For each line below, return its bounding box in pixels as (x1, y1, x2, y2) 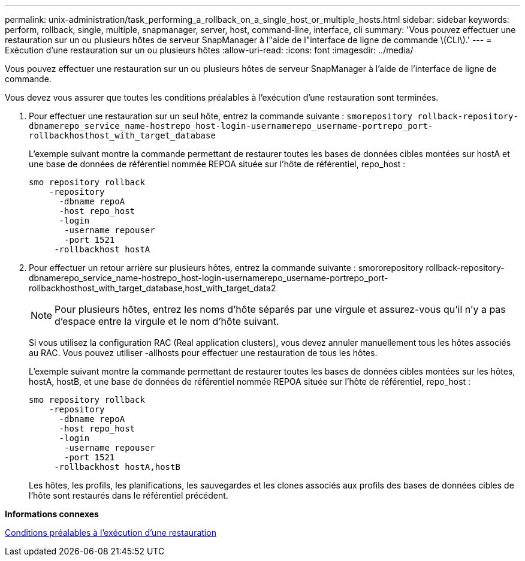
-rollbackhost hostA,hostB (54, 462, 180, 472)
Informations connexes (5, 509, 99, 519)
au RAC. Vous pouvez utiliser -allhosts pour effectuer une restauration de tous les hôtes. (29, 348, 378, 358)
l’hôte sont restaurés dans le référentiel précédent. (29, 490, 228, 500)
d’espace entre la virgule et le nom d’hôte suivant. (55, 315, 279, 327)
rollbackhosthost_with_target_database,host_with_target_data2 (29, 283, 276, 293)
